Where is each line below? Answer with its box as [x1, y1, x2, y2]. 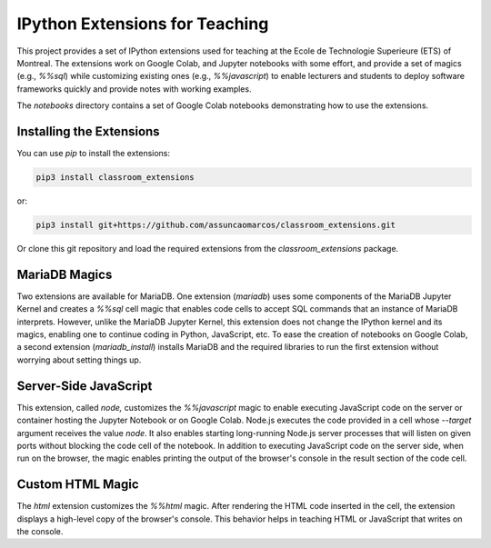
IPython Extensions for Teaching [16, 14, 269, 34]
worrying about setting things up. [16, 354, 142, 365]
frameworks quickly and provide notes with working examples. [16, 83, 252, 95]
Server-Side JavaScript [16, 378, 153, 394]
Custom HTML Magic [16, 477, 140, 493]
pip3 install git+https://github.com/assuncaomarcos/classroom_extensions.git [35, 219, 396, 230]
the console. [16, 525, 64, 536]
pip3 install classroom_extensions [35, 173, 195, 182]
